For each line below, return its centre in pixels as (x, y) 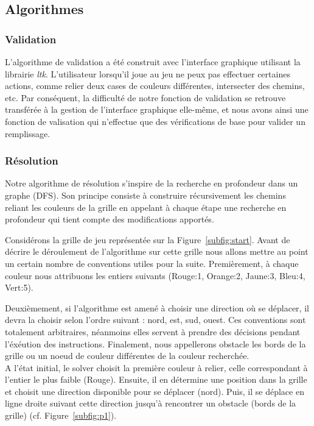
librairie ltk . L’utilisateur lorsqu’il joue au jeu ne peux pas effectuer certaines (148, 73)
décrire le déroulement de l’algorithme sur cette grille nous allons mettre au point (157, 251)
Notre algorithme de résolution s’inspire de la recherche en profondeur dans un (152, 183)
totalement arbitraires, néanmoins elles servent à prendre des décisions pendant (153, 331)
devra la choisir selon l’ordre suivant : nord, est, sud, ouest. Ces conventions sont (155, 320)
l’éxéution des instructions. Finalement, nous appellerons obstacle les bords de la (155, 343)
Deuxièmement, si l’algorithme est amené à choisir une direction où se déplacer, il (157, 307)
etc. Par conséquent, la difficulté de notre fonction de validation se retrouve (145, 97)
